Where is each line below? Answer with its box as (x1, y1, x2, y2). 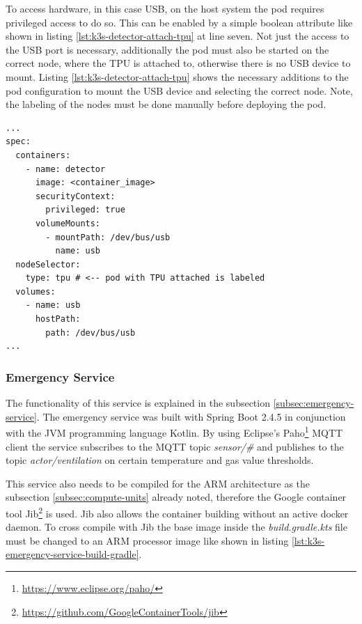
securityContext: (35, 191, 116, 201)
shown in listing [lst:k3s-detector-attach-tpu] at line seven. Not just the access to (6, 29, 349, 43)
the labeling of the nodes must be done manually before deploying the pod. (6, 97, 326, 111)
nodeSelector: (15, 259, 81, 270)
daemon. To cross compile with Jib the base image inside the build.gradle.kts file (6, 520, 347, 534)
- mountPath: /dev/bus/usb (45, 232, 171, 242)
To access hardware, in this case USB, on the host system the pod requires (6, 1, 324, 15)
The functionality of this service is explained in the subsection (6, 396, 270, 410)
